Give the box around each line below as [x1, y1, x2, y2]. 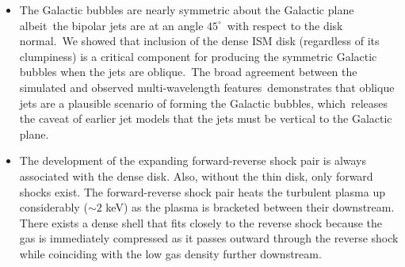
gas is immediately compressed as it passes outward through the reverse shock [19, 230, 399, 246]
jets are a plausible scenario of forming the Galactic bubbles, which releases [19, 94, 388, 111]
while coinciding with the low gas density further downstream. [19, 245, 322, 261]
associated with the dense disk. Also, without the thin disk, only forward [19, 167, 373, 184]
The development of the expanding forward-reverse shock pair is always [19, 152, 367, 169]
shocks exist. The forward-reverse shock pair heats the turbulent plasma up [19, 183, 385, 200]
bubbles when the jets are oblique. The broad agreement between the [19, 63, 357, 80]
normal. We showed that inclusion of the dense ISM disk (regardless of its [19, 32, 380, 49]
